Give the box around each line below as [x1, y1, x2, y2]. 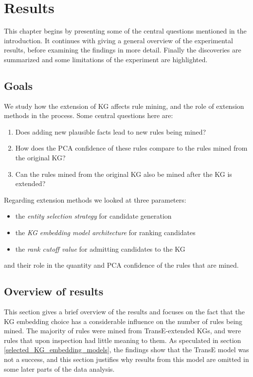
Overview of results [4, 284, 104, 299]
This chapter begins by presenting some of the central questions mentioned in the [4, 26, 247, 36]
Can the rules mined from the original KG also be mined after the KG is [15, 169, 232, 179]
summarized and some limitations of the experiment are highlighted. [4, 54, 208, 64]
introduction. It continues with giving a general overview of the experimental [4, 35, 233, 45]
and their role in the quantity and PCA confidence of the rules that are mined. [4, 260, 239, 270]
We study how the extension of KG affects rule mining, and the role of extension [4, 101, 244, 111]
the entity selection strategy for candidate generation [15, 211, 172, 221]
